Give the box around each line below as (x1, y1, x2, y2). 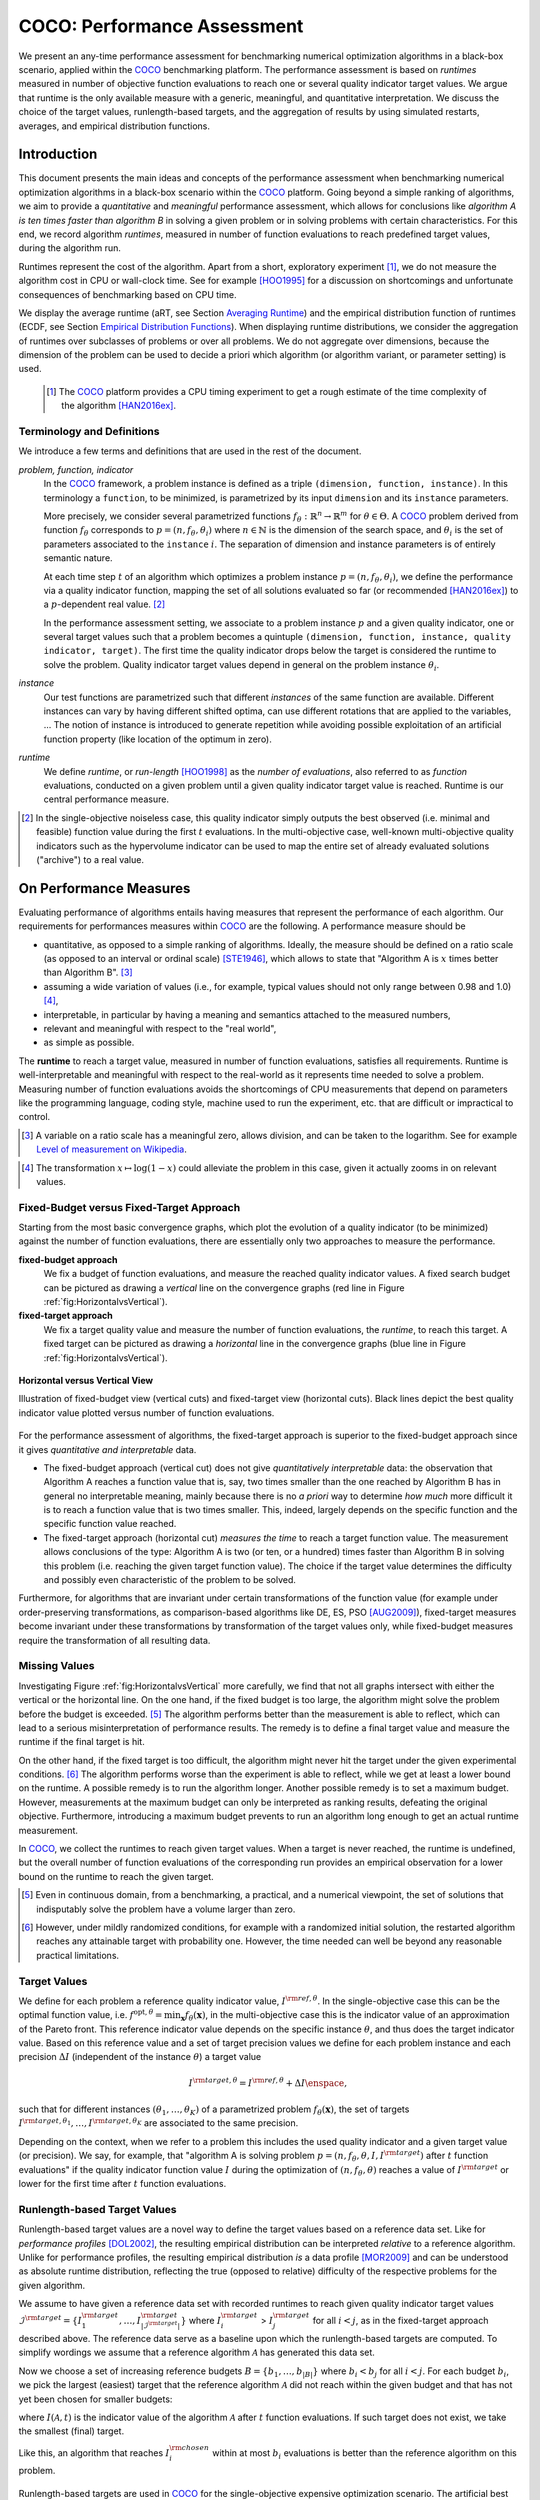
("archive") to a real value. (36, 853, 145, 865)
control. (18, 1111, 51, 1123)
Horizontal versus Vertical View (18, 1374, 154, 1386)
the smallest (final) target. (18, 2425, 125, 2437)
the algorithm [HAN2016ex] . (61, 400, 177, 412)
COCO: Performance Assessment (18, 15, 304, 37)
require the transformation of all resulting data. (18, 1634, 211, 1646)
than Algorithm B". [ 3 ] (43, 966, 134, 979)
